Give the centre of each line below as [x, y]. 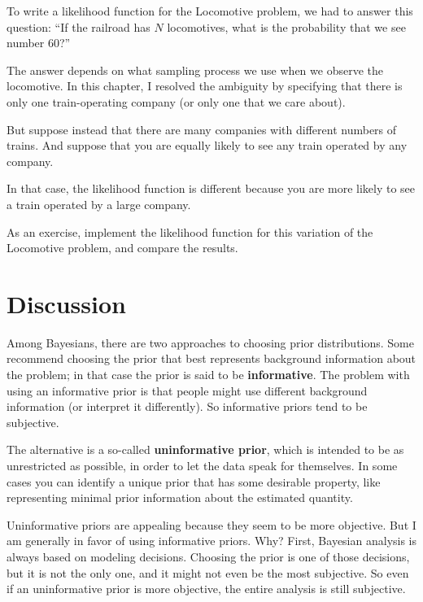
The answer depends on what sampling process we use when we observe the [195, 70]
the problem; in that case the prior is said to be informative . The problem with [208, 375]
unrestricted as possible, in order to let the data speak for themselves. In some [202, 465]
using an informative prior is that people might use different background [187, 390]
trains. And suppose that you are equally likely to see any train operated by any [207, 145]
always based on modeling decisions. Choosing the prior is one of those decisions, [208, 556]
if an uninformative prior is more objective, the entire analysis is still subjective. [206, 589]
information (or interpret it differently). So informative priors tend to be [187, 406]
